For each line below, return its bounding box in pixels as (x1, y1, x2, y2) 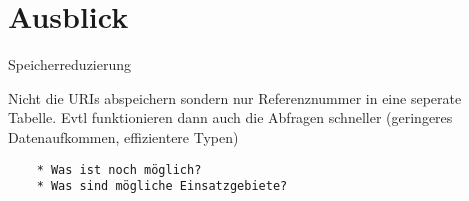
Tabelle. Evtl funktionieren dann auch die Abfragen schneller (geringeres (8, 107, 453, 128)
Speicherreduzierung (8, 54, 132, 75)
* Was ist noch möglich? (36, 162, 202, 177)
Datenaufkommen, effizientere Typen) (8, 126, 239, 147)
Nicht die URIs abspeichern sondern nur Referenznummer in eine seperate (8, 87, 462, 108)
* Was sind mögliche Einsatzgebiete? (36, 179, 288, 194)
